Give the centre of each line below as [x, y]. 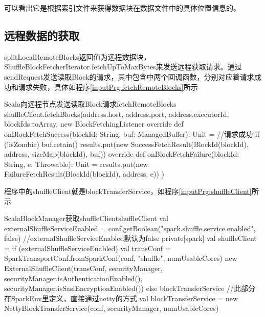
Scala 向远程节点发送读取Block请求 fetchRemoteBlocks [90, 104]
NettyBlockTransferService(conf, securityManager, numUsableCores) [112, 308]
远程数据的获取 [42, 35]
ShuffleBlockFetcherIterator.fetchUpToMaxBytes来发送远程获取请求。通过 [123, 67]
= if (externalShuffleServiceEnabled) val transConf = [87, 248]
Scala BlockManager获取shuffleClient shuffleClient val [86, 218]
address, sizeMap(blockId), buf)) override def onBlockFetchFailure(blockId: [122, 154]
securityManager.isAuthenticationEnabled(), [73, 278]
